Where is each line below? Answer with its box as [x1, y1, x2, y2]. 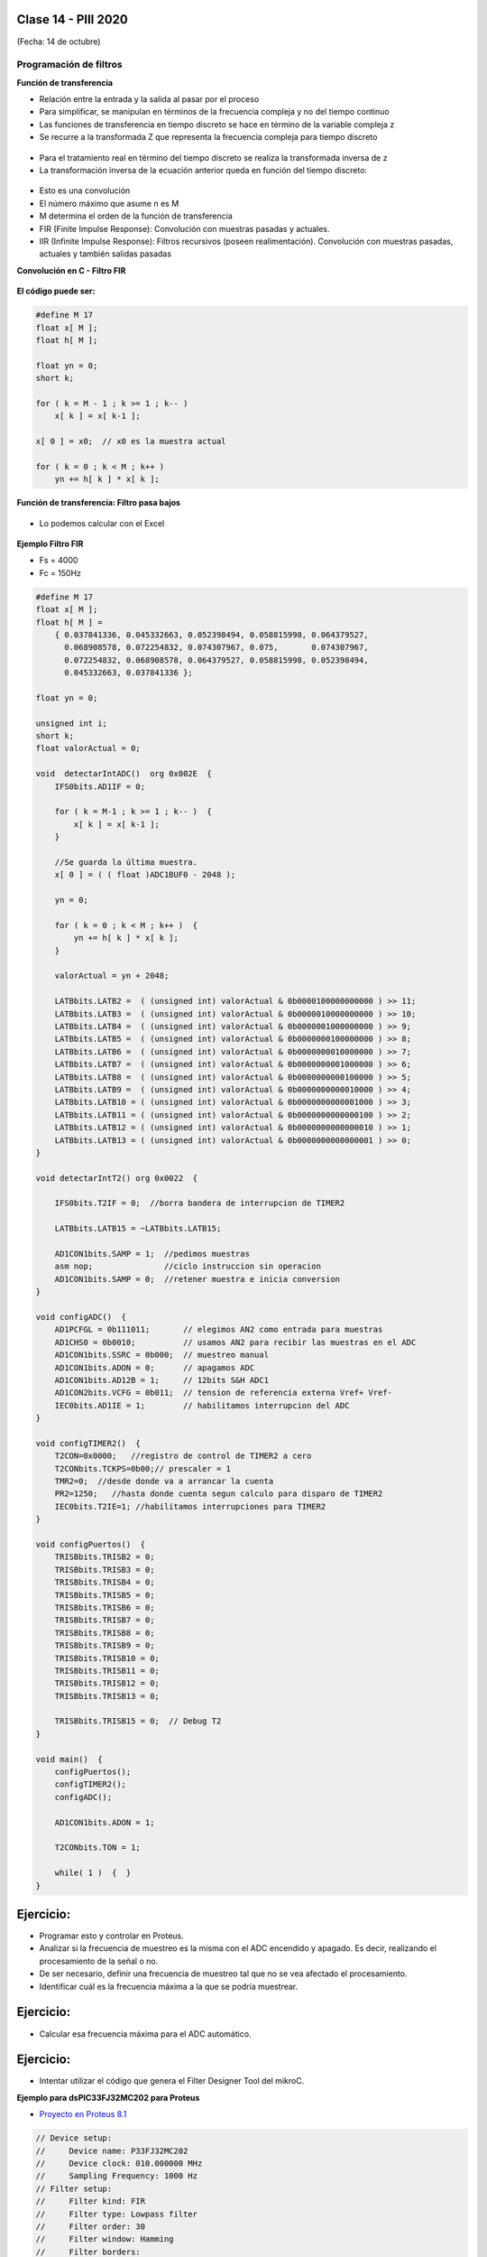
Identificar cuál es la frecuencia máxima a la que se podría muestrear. [39, 1981, 299, 1992]
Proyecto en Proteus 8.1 [39, 2109, 127, 2120]
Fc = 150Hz [39, 567, 81, 578]
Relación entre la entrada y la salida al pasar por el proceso [39, 94, 260, 105]
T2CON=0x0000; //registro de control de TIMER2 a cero [54, 1451, 312, 1462]
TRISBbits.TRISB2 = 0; [54, 1552, 155, 1562]
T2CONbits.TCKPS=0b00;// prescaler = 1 [54, 1463, 232, 1473]
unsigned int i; [35, 718, 108, 729]
